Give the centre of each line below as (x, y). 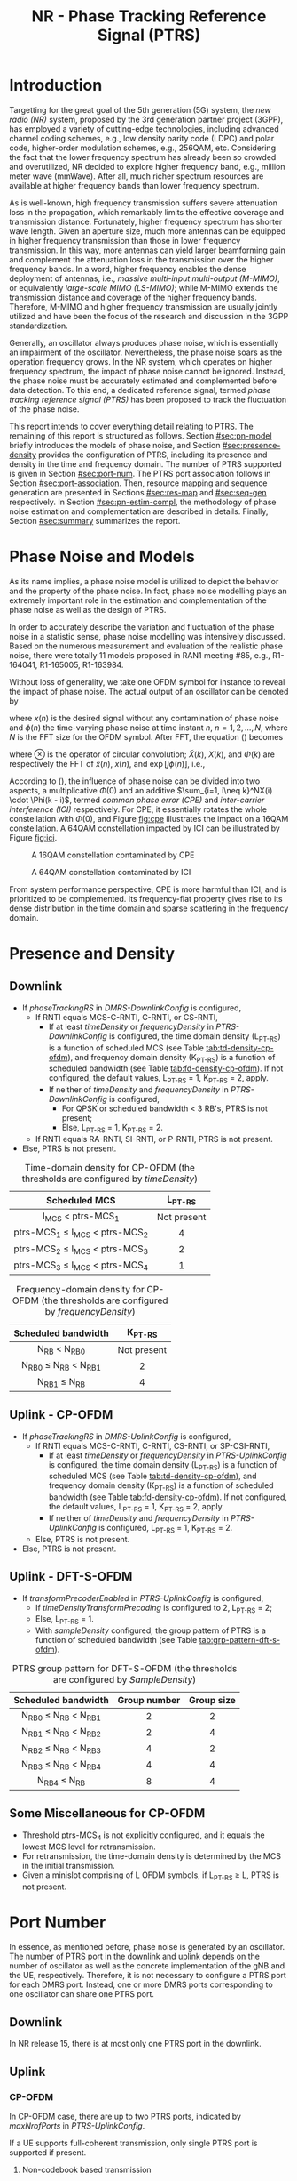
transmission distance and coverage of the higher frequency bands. (133, 297)
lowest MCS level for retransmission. (89, 1847)
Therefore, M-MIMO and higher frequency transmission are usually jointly (144, 306)
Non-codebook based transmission (87, 2169)
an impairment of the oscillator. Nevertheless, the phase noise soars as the (146, 352)
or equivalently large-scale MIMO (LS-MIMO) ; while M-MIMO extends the (144, 287)
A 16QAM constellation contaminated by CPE (113, 855)
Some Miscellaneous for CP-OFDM (107, 1813)
